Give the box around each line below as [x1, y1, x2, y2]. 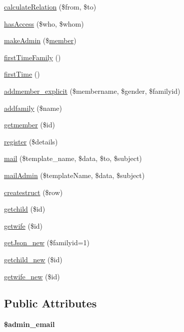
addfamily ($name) [4, 102, 62, 113]
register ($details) [4, 136, 58, 146]
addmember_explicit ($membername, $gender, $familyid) [4, 85, 180, 96]
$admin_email [4, 319, 55, 329]
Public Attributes [4, 295, 97, 311]
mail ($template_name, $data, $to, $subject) [4, 153, 142, 163]
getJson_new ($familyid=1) [4, 237, 90, 248]
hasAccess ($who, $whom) [4, 18, 84, 29]
